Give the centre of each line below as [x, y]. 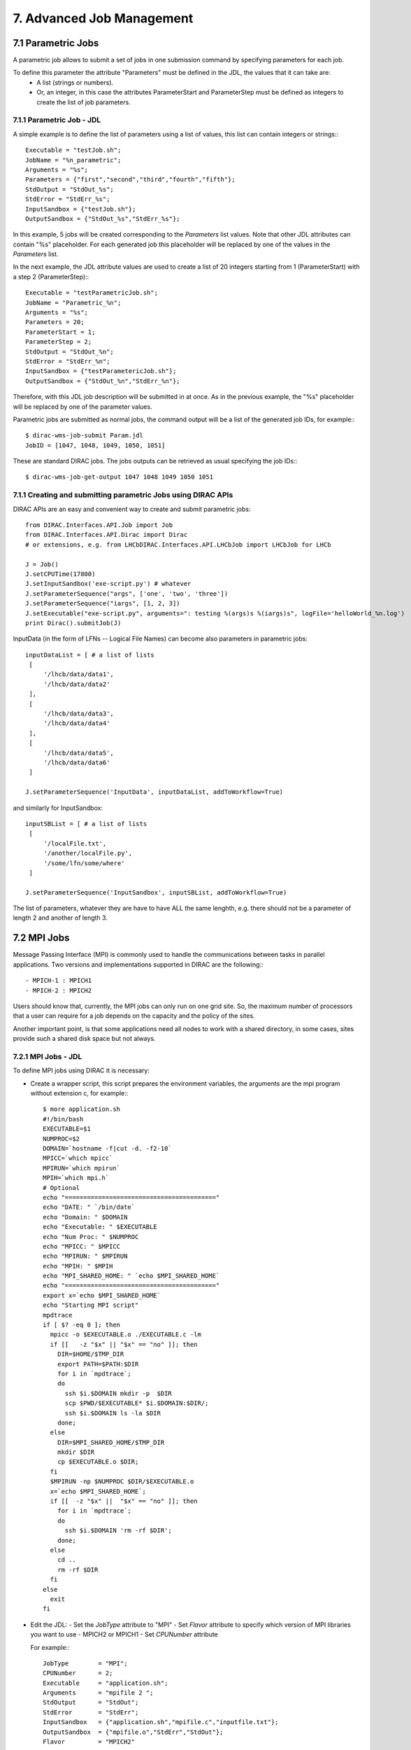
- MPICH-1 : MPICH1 [59, 981]
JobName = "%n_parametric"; [73, 160]
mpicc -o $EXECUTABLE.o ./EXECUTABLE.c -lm [126, 1335]
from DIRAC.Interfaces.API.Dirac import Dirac [107, 535]
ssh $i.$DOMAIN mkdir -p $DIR [118, 1393]
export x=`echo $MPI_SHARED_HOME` [102, 1295]
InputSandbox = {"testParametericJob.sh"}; [101, 371]
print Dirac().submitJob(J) [73, 623]
